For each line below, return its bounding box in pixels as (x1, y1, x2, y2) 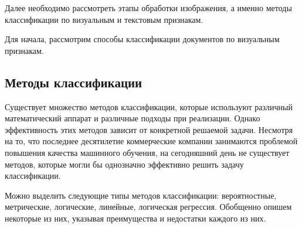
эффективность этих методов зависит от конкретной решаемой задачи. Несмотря (5, 123, 293, 135)
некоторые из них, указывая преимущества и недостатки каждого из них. (5, 212, 266, 224)
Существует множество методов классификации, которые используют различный (5, 100, 293, 113)
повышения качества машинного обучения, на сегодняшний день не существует (5, 146, 290, 158)
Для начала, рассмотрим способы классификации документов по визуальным (5, 33, 280, 45)
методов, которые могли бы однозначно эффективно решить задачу (5, 158, 244, 170)
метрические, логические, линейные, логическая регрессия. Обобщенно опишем (5, 200, 292, 213)
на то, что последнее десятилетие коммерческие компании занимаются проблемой (5, 135, 298, 147)
